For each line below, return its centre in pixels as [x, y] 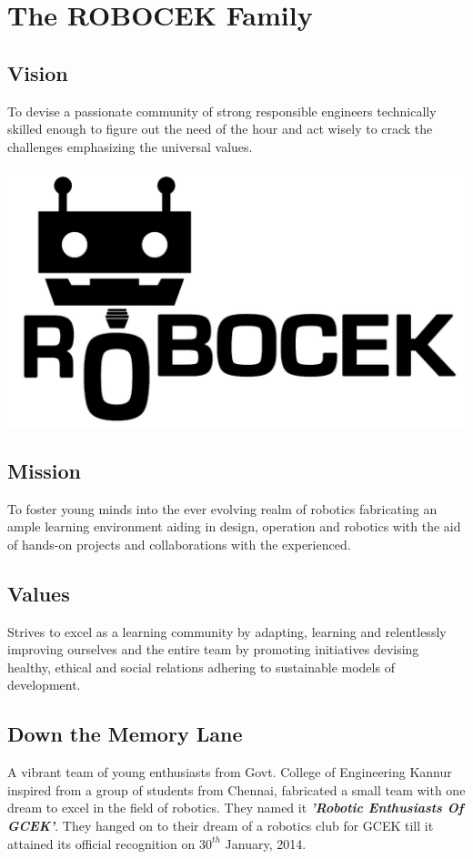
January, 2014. [266, 843]
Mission [44, 470]
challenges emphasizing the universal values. [130, 146]
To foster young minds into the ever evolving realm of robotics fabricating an [222, 508]
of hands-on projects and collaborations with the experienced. [179, 544]
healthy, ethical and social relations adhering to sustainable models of [201, 667]
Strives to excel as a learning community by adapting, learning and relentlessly [227, 631]
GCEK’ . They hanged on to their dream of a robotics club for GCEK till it [221, 825]
